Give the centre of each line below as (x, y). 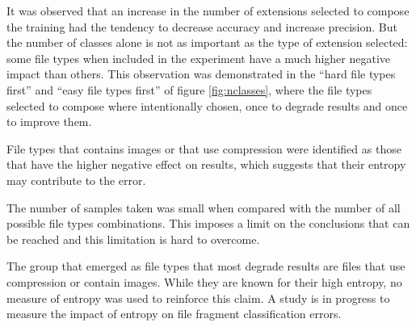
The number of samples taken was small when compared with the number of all (204, 207)
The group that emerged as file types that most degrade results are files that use (206, 266)
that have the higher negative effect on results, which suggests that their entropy (206, 164)
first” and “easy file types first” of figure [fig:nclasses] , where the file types (189, 89)
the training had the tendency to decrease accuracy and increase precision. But (202, 26)
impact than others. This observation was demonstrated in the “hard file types (201, 74)
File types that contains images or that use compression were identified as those (204, 148)
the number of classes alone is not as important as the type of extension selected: (207, 42)
